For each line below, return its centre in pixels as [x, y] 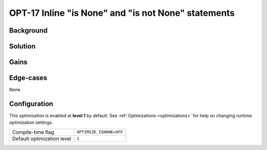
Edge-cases [28, 78]
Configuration [31, 104]
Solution [22, 46]
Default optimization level [42, 139]
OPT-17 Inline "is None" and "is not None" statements [122, 13]
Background [28, 30]
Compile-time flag [33, 132]
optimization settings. [31, 123]
